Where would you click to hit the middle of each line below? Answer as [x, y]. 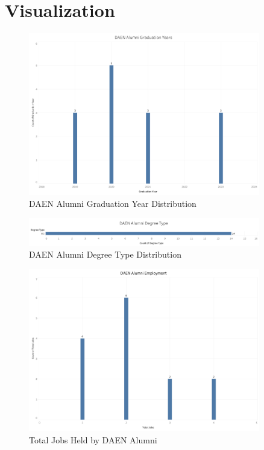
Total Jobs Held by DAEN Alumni [93, 439]
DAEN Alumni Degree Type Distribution [105, 254]
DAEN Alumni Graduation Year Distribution [113, 203]
